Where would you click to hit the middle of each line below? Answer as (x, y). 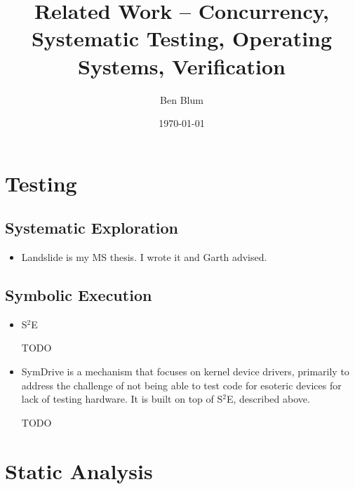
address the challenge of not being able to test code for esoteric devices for (181, 385)
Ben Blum (182, 99)
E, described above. (268, 399)
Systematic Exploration (92, 228)
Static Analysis (79, 470)
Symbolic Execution (79, 295)
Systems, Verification (182, 66)
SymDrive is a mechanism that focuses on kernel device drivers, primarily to (185, 371)
